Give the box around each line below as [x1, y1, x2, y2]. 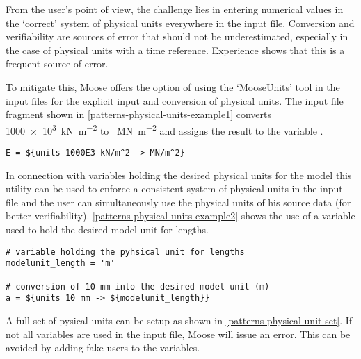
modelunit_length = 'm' [6, 258, 115, 269]
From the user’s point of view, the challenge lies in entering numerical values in [6, 2, 344, 16]
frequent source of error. [6, 56, 109, 71]
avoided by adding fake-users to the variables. [6, 340, 200, 355]
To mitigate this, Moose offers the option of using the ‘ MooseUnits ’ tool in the [6, 79, 340, 94]
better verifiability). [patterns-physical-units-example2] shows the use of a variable [6, 208, 355, 223]
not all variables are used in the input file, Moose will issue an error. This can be [6, 326, 351, 341]
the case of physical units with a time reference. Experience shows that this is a [6, 42, 345, 57]
